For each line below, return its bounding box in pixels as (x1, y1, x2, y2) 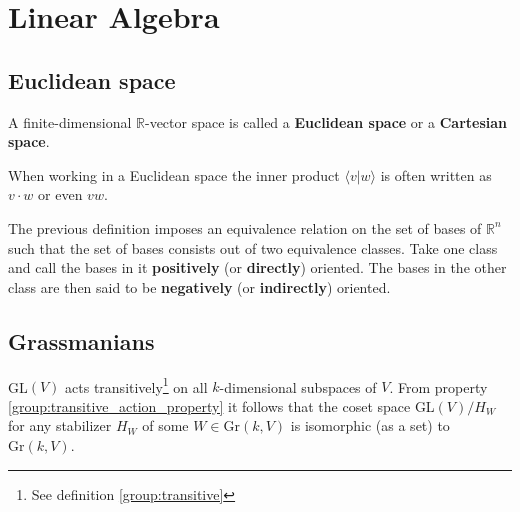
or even (38, 184, 83, 205)
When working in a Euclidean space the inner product (8, 164, 340, 185)
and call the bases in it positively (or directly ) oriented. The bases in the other (8, 257, 507, 278)
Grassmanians (8, 325, 155, 356)
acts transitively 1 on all (65, 373, 208, 397)
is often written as (380, 164, 492, 185)
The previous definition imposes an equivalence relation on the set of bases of (8, 217, 482, 238)
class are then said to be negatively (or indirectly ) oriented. (8, 276, 391, 297)
